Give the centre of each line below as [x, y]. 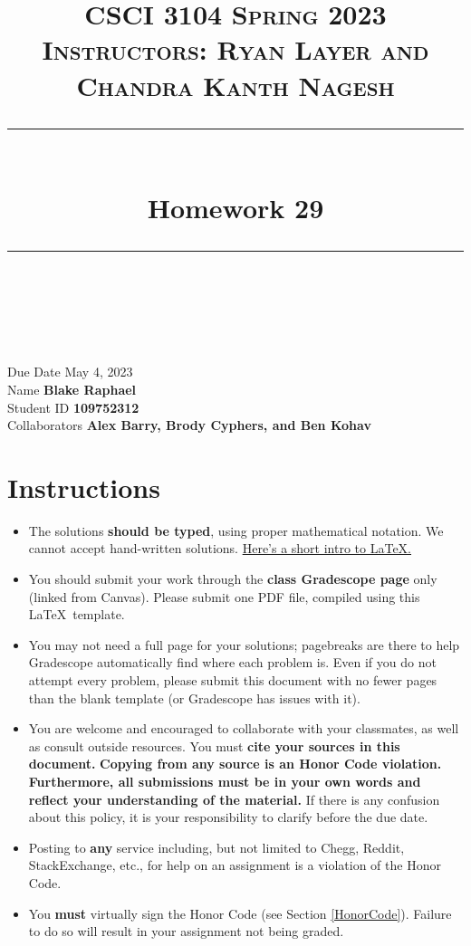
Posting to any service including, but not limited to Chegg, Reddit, [216, 847]
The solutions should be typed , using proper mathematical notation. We [236, 530]
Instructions [84, 487]
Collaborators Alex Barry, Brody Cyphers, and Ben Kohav [189, 425]
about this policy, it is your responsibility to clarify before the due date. [228, 817]
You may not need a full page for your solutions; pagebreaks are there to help [244, 644]
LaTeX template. [77, 614]
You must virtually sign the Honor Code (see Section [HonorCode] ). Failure [240, 913]
